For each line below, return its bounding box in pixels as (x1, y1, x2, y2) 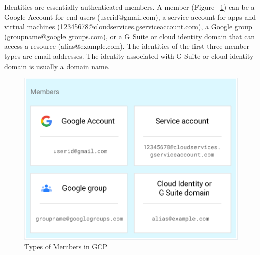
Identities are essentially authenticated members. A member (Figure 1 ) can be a (4, 2, 255, 12)
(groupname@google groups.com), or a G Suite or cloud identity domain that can (4, 31, 255, 41)
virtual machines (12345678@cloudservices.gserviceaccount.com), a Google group (4, 21, 252, 32)
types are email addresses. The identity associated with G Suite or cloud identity (4, 50, 254, 61)
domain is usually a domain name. (4, 60, 110, 71)
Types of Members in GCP (24, 241, 107, 252)
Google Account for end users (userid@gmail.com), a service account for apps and (4, 11, 256, 22)
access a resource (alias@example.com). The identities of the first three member (4, 41, 250, 51)
